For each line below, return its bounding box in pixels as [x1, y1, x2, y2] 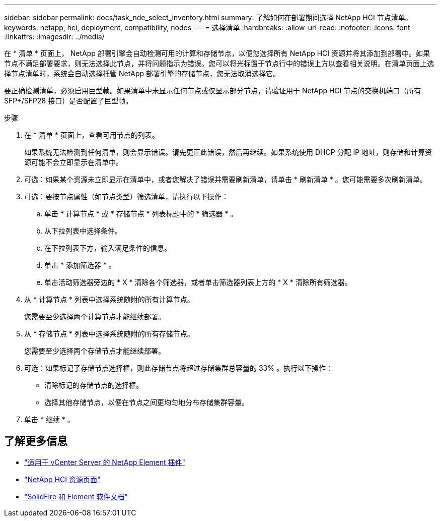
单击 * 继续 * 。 [24, 415, 75, 424]
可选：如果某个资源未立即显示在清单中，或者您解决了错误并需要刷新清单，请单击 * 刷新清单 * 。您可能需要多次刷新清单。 [24, 175, 427, 184]
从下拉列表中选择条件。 [44, 226, 122, 235]
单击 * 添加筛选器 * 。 [44, 261, 116, 269]
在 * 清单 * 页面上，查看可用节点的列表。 [24, 131, 159, 139]
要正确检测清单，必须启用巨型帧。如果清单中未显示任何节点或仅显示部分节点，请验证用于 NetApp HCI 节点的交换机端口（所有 [4, 86, 421, 95]
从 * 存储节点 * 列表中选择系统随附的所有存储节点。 [24, 329, 194, 338]
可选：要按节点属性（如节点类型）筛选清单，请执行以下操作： [24, 192, 229, 201]
